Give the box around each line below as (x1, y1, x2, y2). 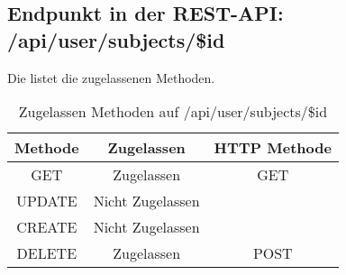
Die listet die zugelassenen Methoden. (7, 68, 215, 87)
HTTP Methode (214, 137, 332, 159)
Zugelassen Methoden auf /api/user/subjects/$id (18, 101, 328, 123)
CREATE (16, 216, 77, 238)
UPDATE (15, 190, 77, 212)
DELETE (16, 243, 77, 264)
